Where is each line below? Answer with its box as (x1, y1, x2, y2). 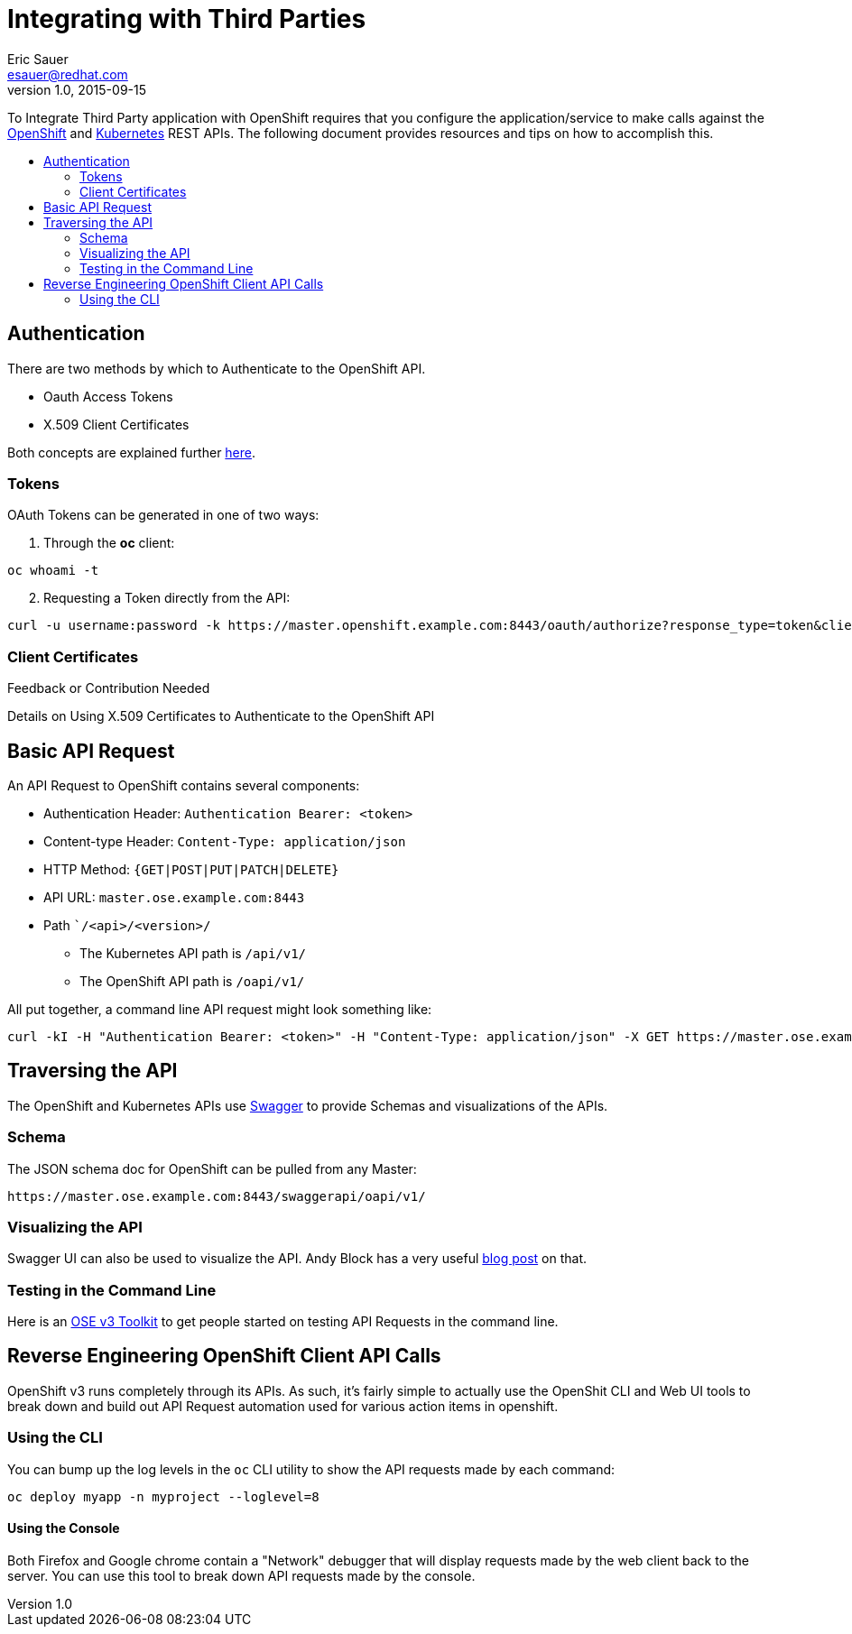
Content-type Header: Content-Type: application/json (43, 833, 406, 849)
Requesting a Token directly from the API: (43, 590, 291, 606)
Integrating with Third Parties (7, 4, 366, 34)
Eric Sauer (7, 51, 69, 67)
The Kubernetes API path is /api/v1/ (79, 945, 307, 961)
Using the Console (7, 1520, 120, 1537)
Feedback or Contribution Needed (7, 680, 210, 697)
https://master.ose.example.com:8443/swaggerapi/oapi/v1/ (7, 1188, 426, 1204)
